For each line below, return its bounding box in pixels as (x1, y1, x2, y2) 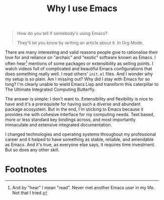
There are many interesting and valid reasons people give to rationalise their (5, 49, 158, 55)
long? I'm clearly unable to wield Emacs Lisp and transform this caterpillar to (5, 81, 159, 87)
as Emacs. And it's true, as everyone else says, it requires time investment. (5, 141, 155, 147)
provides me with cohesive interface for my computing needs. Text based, (5, 111, 155, 117)
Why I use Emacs (46, 3, 118, 14)
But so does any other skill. (5, 147, 60, 153)
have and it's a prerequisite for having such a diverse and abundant (5, 101, 141, 107)
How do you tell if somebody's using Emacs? (17, 30, 107, 37)
